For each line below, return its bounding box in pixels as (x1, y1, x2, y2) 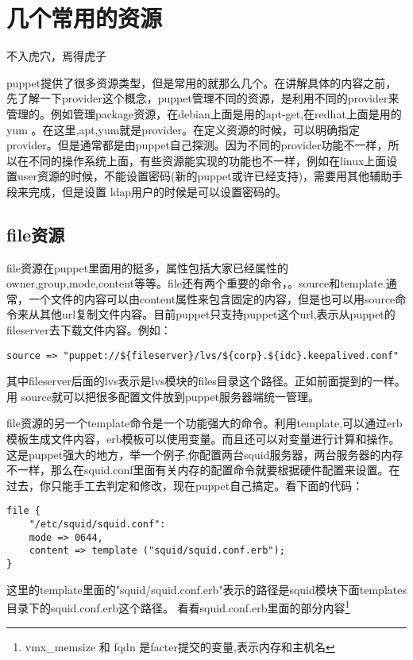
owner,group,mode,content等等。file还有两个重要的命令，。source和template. (6, 275, 386, 291)
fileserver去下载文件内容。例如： (6, 322, 172, 338)
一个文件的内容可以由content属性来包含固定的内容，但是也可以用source (28, 290, 396, 307)
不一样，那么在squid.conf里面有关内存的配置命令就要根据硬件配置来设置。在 (6, 461, 400, 478)
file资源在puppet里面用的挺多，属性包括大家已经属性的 (6, 259, 289, 276)
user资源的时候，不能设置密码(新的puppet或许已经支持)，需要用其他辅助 (17, 168, 392, 184)
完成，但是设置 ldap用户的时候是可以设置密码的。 (28, 183, 288, 199)
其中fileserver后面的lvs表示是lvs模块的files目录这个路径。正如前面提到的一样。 (6, 372, 406, 389)
